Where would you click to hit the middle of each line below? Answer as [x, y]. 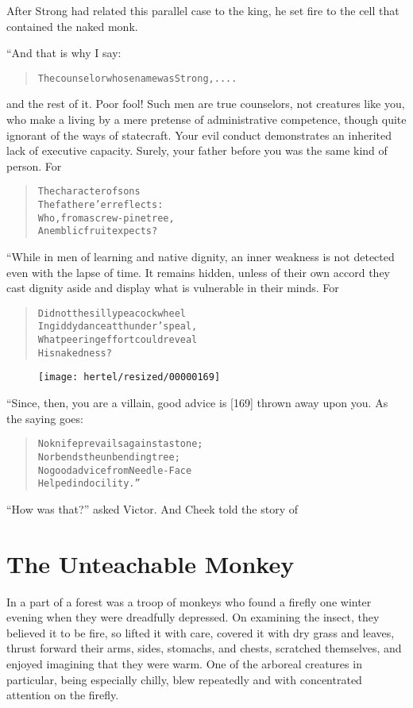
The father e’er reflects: [100, 205]
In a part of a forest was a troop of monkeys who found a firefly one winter [189, 601]
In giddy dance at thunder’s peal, [118, 327]
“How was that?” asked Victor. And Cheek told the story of [152, 508]
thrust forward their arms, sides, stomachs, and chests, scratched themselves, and [204, 648]
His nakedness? [75, 353]
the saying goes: [45, 418]
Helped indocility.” [89, 484]
